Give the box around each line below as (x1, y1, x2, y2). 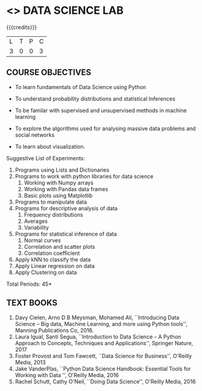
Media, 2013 (14, 358, 46, 366)
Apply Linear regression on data (14, 262, 95, 269)
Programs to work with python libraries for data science (14, 172, 154, 180)
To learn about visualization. (14, 143, 86, 150)
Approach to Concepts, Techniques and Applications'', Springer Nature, (14, 339, 194, 346)
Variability (24, 224, 49, 231)
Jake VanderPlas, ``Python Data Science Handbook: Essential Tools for (14, 365, 191, 372)
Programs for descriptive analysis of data (14, 204, 118, 211)
